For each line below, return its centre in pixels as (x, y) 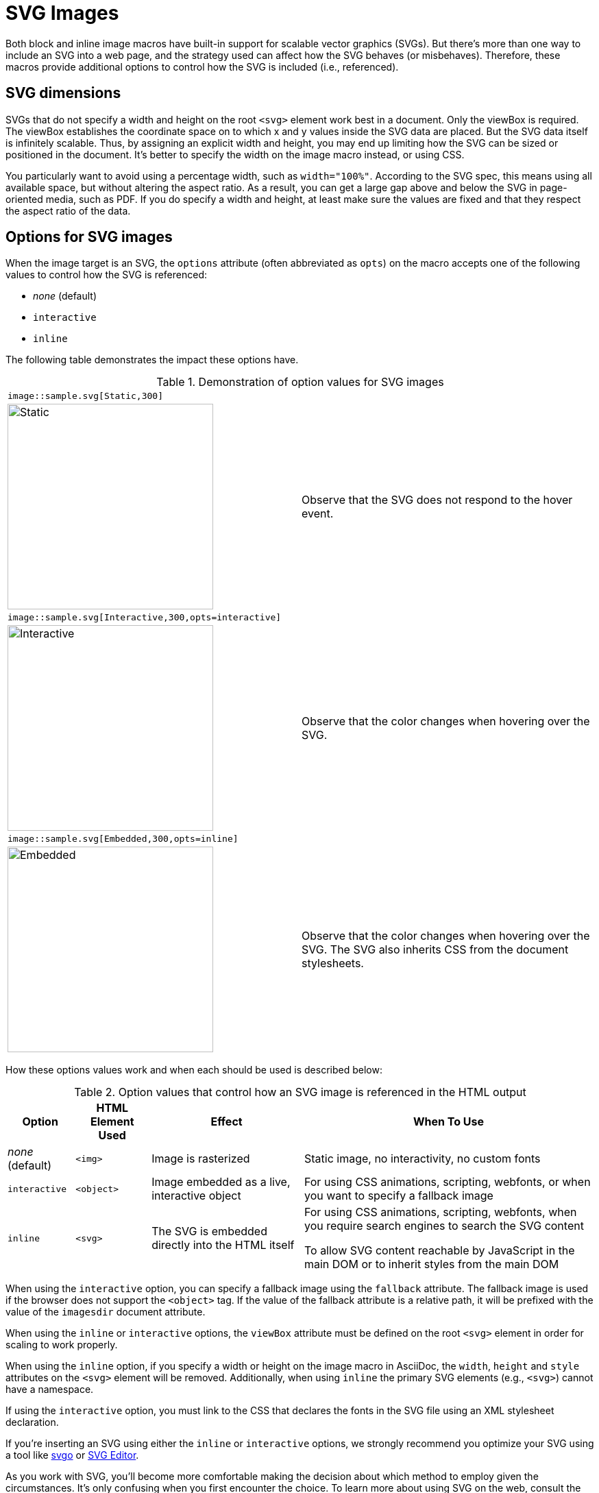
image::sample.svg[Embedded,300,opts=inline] (123, 839)
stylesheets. (333, 963)
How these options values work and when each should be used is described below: (194, 1070)
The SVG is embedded (209, 1231)
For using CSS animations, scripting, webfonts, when (440, 1212)
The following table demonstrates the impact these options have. (152, 360)
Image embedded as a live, (221, 1182)
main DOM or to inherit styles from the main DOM (431, 1264)
